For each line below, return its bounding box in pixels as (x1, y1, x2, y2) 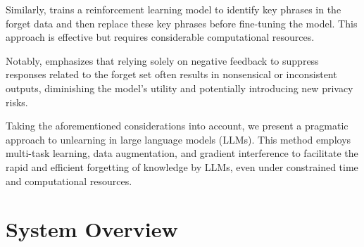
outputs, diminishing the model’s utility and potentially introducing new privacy (6, 80, 353, 95)
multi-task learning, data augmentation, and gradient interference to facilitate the (6, 146, 358, 160)
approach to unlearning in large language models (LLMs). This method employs (6, 132, 351, 146)
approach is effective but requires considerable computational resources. (6, 30, 315, 44)
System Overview (6, 215, 178, 243)
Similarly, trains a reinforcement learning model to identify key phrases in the (6, 2, 341, 16)
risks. (6, 94, 28, 109)
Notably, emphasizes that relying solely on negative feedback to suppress (6, 53, 319, 68)
